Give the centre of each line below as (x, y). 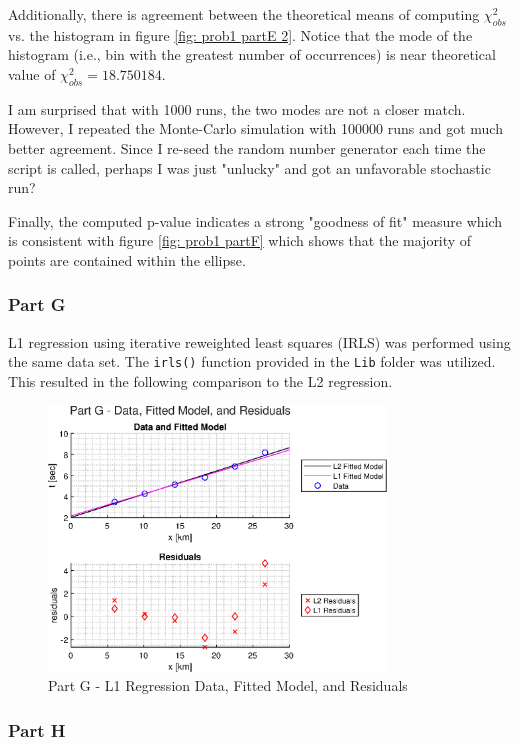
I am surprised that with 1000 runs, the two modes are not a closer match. (237, 108)
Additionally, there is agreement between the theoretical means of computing (244, 14)
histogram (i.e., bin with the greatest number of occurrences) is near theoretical (252, 54)
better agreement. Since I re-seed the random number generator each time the (247, 147)
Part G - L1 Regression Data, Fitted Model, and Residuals (228, 685)
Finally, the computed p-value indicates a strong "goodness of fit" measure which (255, 220)
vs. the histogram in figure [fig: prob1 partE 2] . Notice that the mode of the (240, 34)
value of (32, 73)
